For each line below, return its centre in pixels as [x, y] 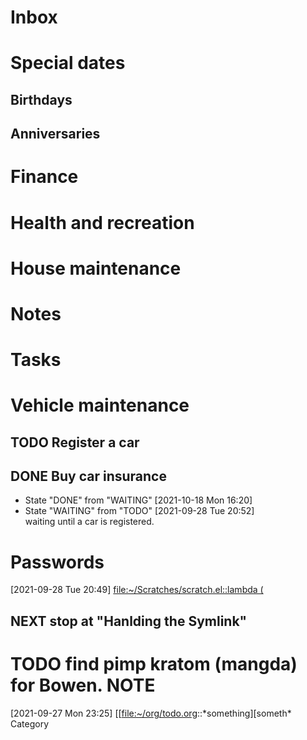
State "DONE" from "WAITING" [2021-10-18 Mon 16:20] [138, 500]
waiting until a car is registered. [89, 522]
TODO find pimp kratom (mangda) [154, 664]
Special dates [68, 63]
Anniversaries [55, 134]
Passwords [57, 562]
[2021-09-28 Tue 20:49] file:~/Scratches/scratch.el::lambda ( [137, 590]
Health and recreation [102, 222]
